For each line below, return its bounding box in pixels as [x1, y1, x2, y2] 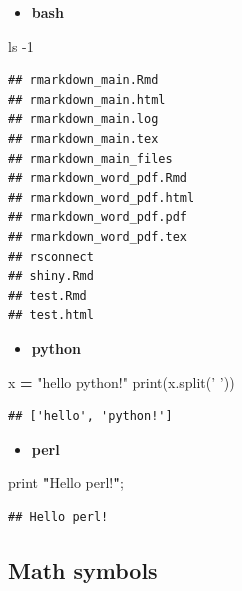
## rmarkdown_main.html [8, 92, 166, 107]
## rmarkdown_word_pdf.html [8, 190, 195, 205]
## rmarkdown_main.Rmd [8, 73, 159, 88]
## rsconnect [8, 249, 94, 264]
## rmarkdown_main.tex [8, 131, 159, 146]
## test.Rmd [8, 288, 87, 303]
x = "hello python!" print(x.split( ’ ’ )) [8, 371, 235, 392]
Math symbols [8, 554, 158, 585]
